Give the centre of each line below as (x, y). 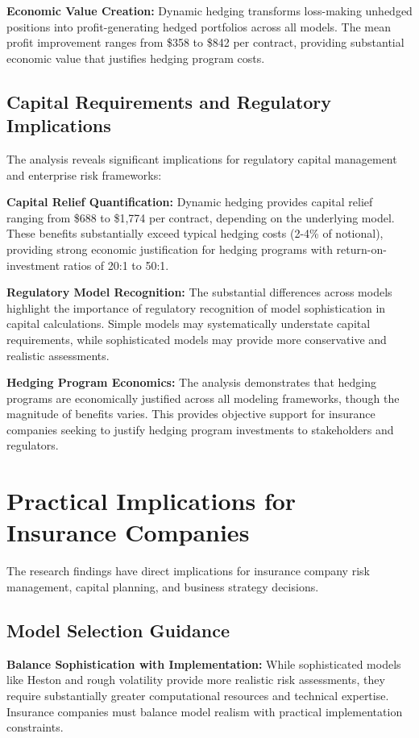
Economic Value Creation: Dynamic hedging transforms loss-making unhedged (209, 10)
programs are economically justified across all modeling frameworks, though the (203, 398)
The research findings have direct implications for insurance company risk (188, 571)
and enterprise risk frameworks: (84, 174)
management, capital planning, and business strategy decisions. (163, 586)
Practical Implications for (151, 501)
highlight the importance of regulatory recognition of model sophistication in (196, 307)
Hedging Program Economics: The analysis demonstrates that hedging (192, 382)
